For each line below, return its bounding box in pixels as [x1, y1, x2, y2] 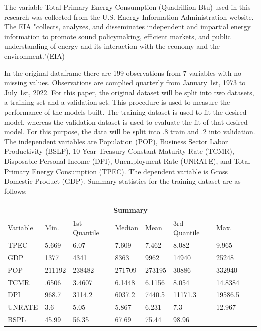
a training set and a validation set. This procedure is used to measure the [4, 97, 230, 107]
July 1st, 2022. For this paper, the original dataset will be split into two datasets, [4, 87, 254, 97]
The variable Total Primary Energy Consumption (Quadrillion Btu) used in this [4, 2, 251, 12]
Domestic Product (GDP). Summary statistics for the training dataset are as [4, 176, 241, 186]
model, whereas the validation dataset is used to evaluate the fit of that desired [4, 116, 248, 127]
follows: [4, 185, 27, 196]
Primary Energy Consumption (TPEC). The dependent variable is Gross [4, 165, 228, 176]
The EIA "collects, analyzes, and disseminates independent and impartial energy [4, 21, 251, 32]
